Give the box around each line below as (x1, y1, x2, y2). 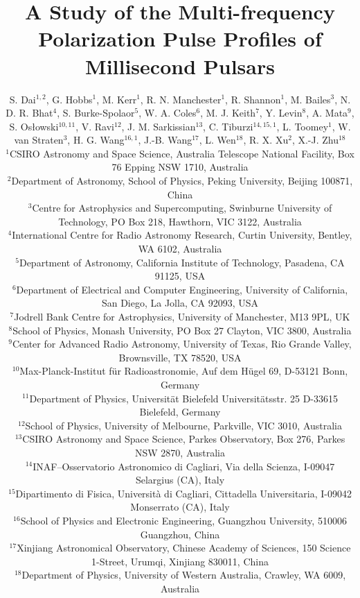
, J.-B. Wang (138, 133, 192, 147)
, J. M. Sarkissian (121, 119, 196, 133)
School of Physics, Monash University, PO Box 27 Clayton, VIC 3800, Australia (12, 323, 352, 337)
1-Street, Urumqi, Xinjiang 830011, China (91, 554, 269, 568)
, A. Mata (306, 105, 348, 120)
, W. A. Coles (138, 105, 197, 120)
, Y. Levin (259, 105, 303, 120)
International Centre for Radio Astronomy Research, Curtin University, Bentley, (12, 228, 352, 242)
